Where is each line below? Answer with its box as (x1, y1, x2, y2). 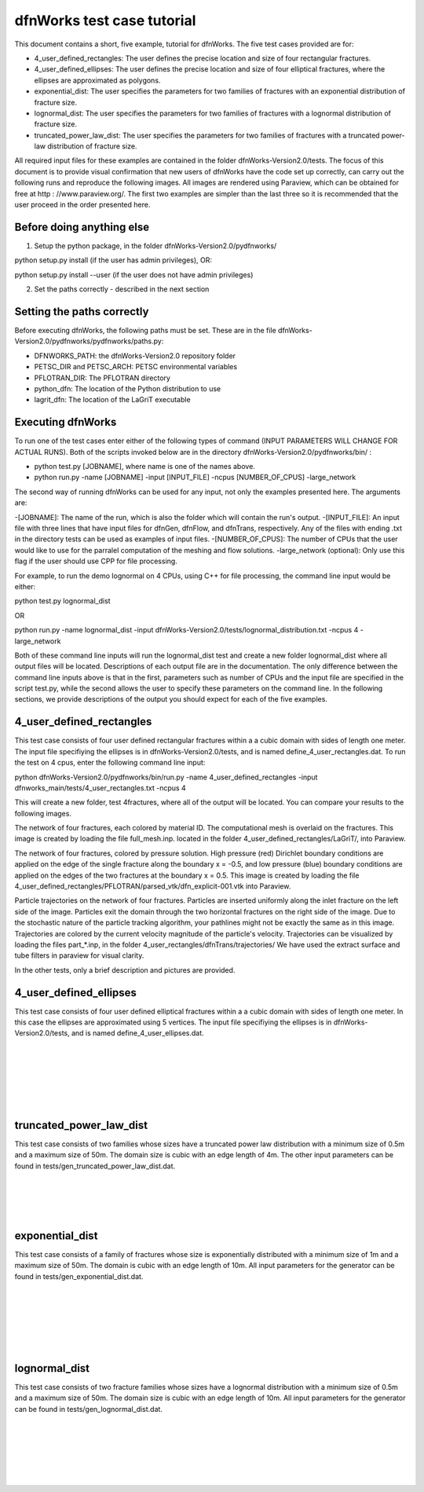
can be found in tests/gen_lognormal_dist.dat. (14, 1404, 163, 1413)
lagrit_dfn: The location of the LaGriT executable (34, 395, 192, 405)
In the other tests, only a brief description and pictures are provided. (14, 965, 236, 974)
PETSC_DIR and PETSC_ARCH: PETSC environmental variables (34, 362, 238, 372)
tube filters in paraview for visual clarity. (14, 951, 144, 960)
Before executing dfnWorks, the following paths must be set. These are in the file (14, 326, 276, 335)
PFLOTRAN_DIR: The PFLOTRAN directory (34, 373, 170, 383)
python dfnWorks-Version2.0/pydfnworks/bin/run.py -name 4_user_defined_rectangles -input (14, 772, 318, 782)
